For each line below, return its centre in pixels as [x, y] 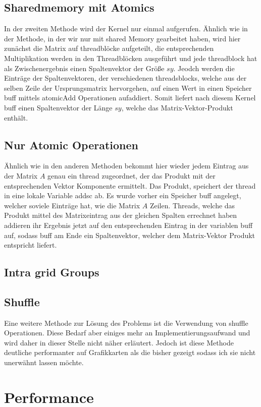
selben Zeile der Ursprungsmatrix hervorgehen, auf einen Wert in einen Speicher [128, 88]
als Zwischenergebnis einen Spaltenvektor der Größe [84, 68]
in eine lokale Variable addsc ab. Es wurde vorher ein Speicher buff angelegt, [123, 195]
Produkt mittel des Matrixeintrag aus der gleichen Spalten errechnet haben [121, 215]
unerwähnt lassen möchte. [44, 362]
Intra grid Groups [52, 272]
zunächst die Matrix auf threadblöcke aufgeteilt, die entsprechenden [109, 48]
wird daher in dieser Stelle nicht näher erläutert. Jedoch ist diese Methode [119, 342]
